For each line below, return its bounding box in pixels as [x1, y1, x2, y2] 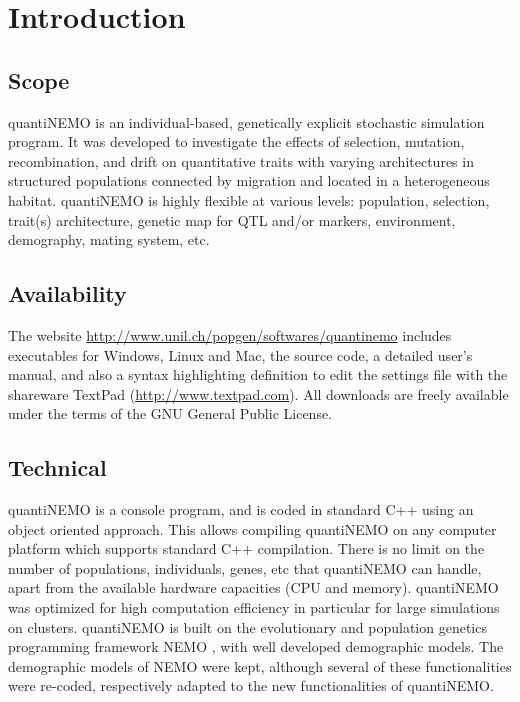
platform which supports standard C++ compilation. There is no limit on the [8, 538, 485, 559]
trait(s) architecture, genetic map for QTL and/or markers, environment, [8, 209, 456, 230]
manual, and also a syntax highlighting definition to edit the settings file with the [8, 364, 508, 385]
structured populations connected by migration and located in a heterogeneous [8, 170, 490, 191]
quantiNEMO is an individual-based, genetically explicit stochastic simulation [8, 111, 485, 132]
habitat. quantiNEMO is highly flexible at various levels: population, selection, [8, 189, 490, 210]
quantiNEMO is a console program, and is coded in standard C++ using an [8, 499, 474, 520]
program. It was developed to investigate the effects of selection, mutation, [8, 131, 465, 152]
